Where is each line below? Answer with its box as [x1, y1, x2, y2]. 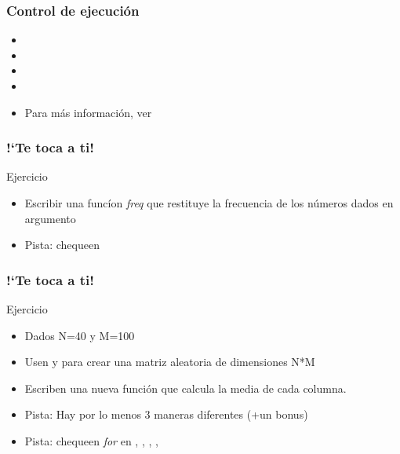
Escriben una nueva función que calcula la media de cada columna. [24, 379, 347, 396]
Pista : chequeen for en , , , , [24, 432, 158, 449]
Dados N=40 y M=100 [24, 327, 135, 343]
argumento [24, 210, 76, 226]
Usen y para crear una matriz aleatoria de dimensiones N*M [24, 353, 315, 370]
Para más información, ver [24, 104, 152, 120]
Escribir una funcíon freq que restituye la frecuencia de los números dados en [24, 195, 394, 211]
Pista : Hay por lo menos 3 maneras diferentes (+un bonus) [24, 406, 308, 423]
